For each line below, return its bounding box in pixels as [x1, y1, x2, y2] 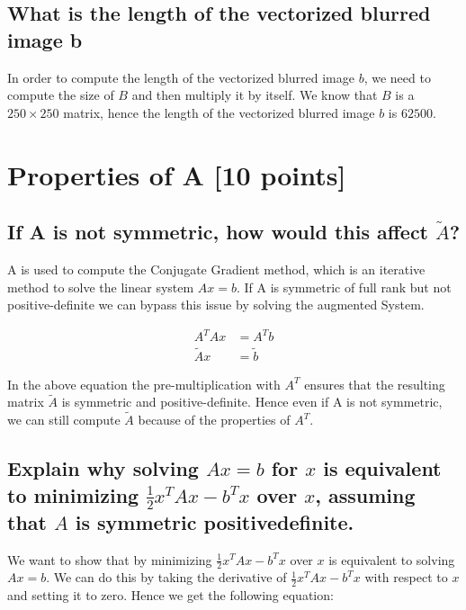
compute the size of [7, 85, 114, 104]
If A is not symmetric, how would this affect [7, 218, 429, 246]
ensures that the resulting [304, 374, 445, 393]
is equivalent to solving [328, 550, 455, 569]
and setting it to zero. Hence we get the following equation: [7, 586, 334, 605]
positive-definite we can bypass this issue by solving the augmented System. [7, 295, 425, 314]
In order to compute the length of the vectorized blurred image [7, 67, 354, 86]
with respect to [364, 568, 448, 587]
